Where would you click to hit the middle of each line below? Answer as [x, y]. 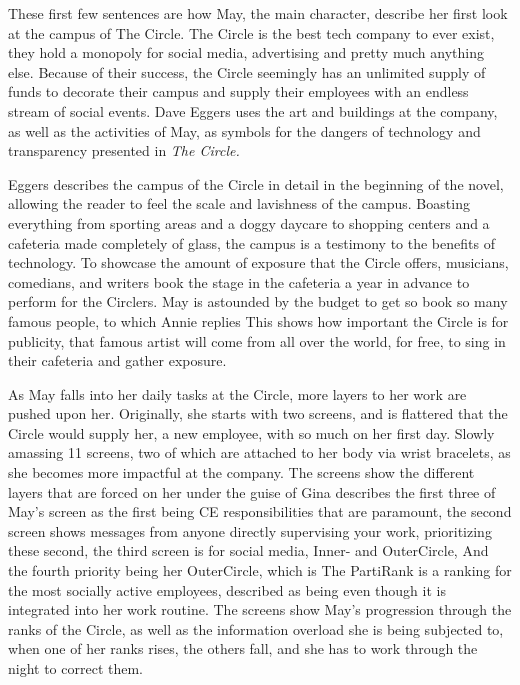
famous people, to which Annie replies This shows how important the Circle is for [258, 320]
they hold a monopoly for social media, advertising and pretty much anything [246, 52]
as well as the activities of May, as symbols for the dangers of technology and [244, 130]
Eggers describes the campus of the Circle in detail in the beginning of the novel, [256, 183]
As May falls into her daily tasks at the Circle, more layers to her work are [237, 393]
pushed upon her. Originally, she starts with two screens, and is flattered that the [258, 413]
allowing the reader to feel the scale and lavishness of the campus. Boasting [239, 203]
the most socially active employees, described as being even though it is [227, 589]
